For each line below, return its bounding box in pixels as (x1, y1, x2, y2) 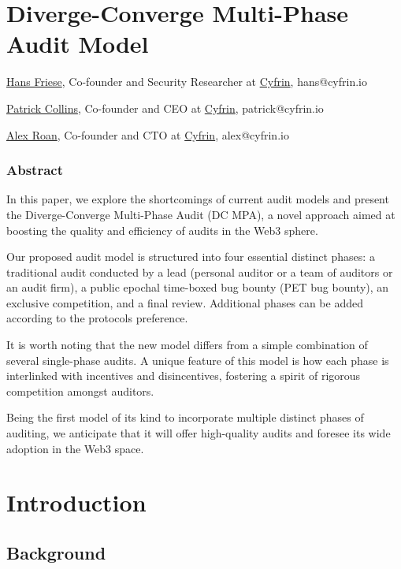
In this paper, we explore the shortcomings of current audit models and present (6, 191, 389, 207)
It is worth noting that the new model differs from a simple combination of (6, 337, 368, 353)
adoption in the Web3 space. (6, 440, 144, 456)
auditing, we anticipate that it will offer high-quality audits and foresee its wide (6, 425, 391, 441)
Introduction (6, 486, 147, 519)
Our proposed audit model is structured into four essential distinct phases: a (6, 248, 375, 265)
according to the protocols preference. (6, 310, 188, 326)
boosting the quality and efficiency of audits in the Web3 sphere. (6, 221, 318, 238)
